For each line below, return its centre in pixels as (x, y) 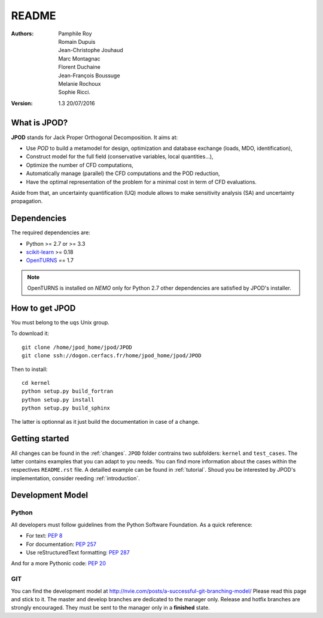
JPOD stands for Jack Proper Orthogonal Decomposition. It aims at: (95, 137)
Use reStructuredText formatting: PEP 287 (78, 552)
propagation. (27, 201)
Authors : (22, 34)
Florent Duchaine (80, 67)
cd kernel (36, 383)
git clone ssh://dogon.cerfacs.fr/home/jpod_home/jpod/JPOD (112, 356)
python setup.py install (58, 400)
